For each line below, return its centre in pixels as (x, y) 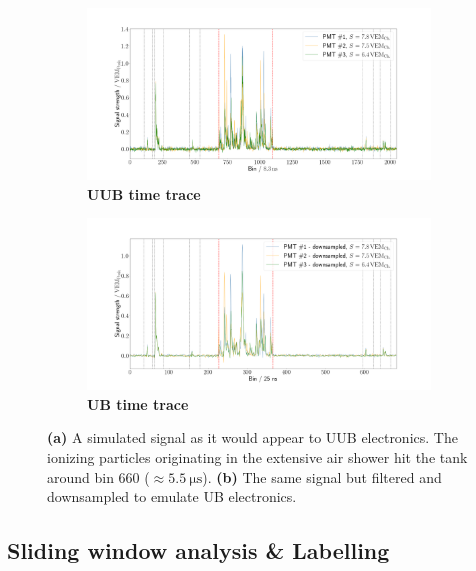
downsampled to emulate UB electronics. (172, 496)
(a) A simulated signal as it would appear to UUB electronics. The (252, 437)
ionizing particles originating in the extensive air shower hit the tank (257, 456)
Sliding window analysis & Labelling (198, 550)
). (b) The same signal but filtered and (322, 476)
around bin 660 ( (98, 476)
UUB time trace (144, 193)
